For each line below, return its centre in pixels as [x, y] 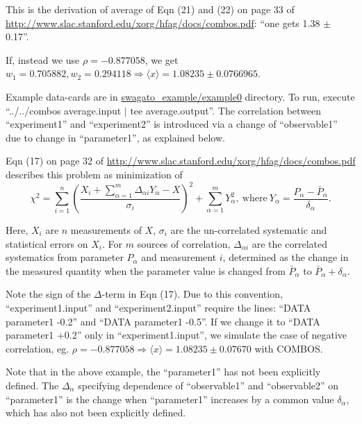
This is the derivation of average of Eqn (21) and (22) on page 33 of [150, 9]
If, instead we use [43, 59]
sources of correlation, [184, 243]
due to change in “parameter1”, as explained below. [115, 137]
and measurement [179, 257]
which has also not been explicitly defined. [96, 413]
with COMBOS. [289, 348]
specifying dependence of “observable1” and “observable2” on [208, 385]
